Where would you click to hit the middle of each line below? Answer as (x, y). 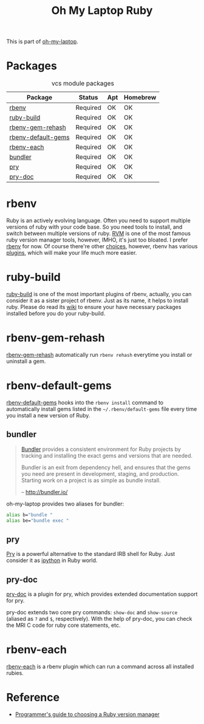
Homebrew (140, 98)
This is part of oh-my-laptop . (42, 42)
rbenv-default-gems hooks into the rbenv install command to (85, 402)
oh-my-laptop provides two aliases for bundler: (65, 504)
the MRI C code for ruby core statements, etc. (63, 625)
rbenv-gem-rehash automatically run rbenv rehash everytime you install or (99, 354)
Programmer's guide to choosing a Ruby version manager (87, 714)
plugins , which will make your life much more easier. (72, 253)
